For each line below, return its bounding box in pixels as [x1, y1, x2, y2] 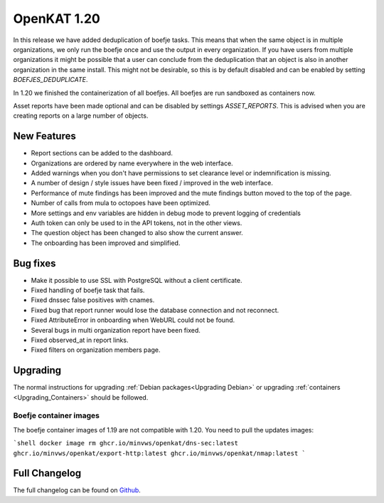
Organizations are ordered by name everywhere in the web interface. [31, 159, 234, 167]
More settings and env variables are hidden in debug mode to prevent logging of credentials [31, 209, 302, 217]
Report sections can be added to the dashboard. [31, 149, 174, 157]
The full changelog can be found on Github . [13, 486, 142, 494]
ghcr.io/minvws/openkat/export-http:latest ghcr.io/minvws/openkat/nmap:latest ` [13, 449, 306, 457]
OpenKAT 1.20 [13, 11, 101, 26]
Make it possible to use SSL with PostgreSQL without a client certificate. [31, 276, 242, 284]
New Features [13, 130, 76, 142]
